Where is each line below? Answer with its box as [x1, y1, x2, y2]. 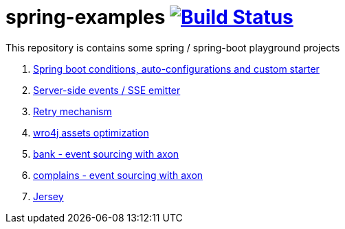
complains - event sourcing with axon [33, 169, 203, 181]
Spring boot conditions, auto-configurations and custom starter [33, 62, 320, 75]
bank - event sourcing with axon [33, 147, 179, 160]
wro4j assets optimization [33, 126, 149, 138]
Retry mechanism [33, 105, 112, 117]
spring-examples [5, 5, 166, 29]
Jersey [33, 190, 64, 202]
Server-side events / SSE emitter [33, 84, 181, 96]
